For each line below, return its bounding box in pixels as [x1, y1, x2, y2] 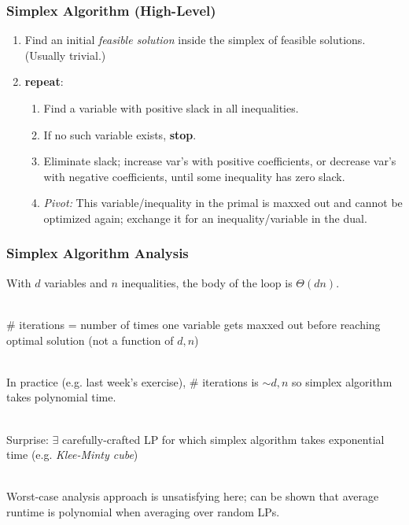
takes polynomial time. [6, 389, 116, 405]
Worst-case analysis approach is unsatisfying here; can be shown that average [6, 488, 379, 505]
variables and [44, 274, 108, 290]
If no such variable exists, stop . [43, 126, 197, 142]
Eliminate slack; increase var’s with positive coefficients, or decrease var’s [43, 153, 396, 169]
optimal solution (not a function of [6, 331, 174, 348]
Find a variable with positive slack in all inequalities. [43, 100, 299, 116]
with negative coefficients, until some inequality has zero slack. [43, 168, 345, 184]
